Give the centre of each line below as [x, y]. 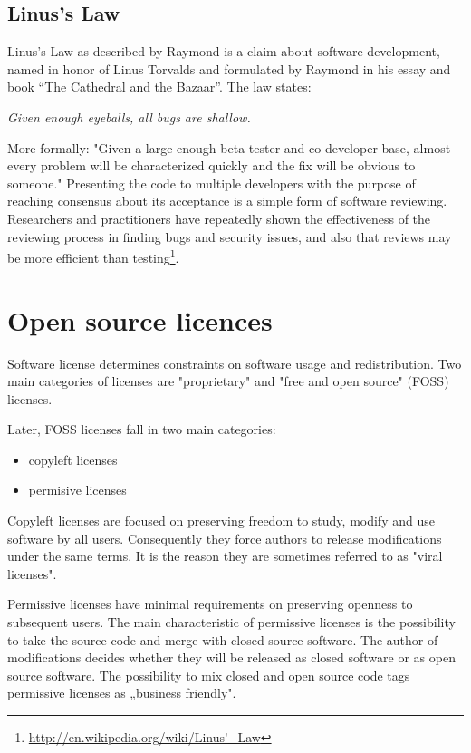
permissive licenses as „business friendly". [122, 693]
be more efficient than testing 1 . [93, 256]
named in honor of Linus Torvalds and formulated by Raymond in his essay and [229, 68]
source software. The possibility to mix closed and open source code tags [209, 675]
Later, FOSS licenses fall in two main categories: [142, 429]
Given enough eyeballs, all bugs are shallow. [129, 116]
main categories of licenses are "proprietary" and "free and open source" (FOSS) [228, 381]
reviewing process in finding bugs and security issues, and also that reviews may [230, 236]
